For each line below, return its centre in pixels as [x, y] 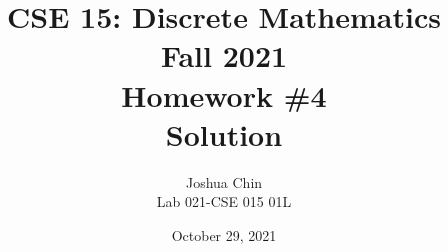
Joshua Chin [224, 181]
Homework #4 [224, 94]
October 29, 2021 [224, 234]
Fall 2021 [224, 55]
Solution [224, 133]
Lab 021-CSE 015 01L [224, 201]
